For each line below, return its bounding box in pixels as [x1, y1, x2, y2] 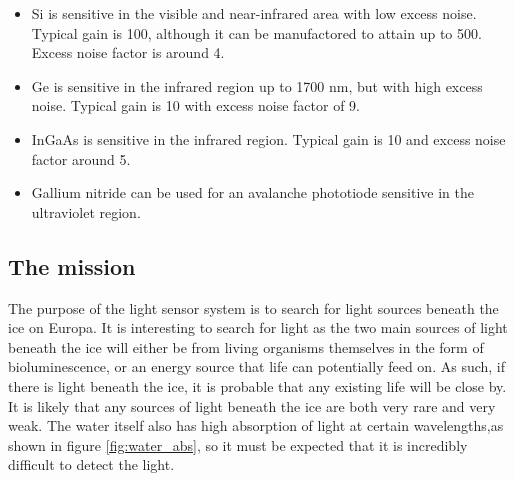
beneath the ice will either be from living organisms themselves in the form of [8, 336, 484, 357]
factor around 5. [31, 148, 131, 169]
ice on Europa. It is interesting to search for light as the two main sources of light [8, 317, 508, 338]
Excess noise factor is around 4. [31, 42, 225, 63]
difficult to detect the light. [8, 454, 175, 475]
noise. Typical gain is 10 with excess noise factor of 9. [31, 95, 361, 116]
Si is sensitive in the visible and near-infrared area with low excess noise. [31, 3, 477, 23]
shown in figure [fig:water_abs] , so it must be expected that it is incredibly [8, 434, 468, 455]
